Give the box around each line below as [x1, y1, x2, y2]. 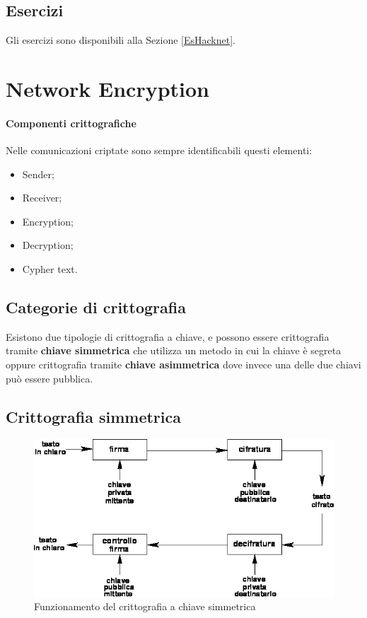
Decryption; [22, 238, 74, 252]
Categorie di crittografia [6, 296, 186, 317]
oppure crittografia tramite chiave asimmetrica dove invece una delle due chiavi [6, 356, 361, 371]
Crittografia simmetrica [6, 405, 181, 427]
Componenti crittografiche [6, 115, 136, 130]
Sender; [22, 166, 54, 181]
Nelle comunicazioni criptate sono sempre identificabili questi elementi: [6, 142, 313, 157]
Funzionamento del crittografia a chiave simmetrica [34, 599, 256, 614]
